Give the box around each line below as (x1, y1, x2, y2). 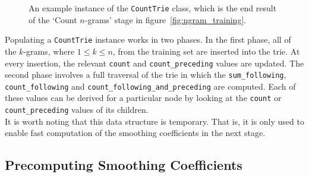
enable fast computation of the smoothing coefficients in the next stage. (5, 127, 266, 139)
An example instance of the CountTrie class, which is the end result (29, 2, 277, 14)
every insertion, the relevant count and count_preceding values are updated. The (5, 56, 304, 69)
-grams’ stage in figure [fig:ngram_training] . (84, 13, 247, 26)
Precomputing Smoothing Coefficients (5, 156, 242, 174)
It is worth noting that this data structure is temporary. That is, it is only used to (5, 115, 304, 127)
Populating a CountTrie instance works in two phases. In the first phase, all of (5, 33, 291, 46)
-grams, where (23, 45, 75, 57)
